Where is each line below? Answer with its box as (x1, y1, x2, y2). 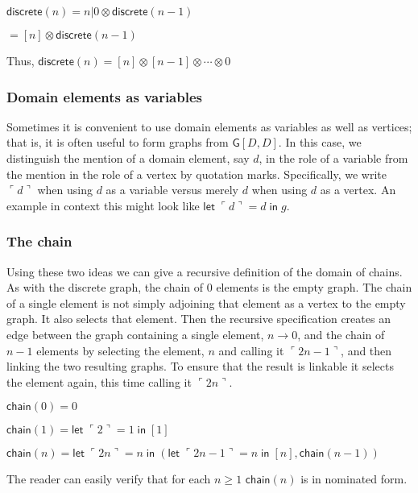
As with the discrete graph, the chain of (6, 279, 204, 296)
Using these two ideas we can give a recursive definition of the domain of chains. (6, 263, 403, 280)
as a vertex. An (320, 181, 396, 198)
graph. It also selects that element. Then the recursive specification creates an (6, 310, 391, 327)
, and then (341, 342, 392, 358)
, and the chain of (297, 325, 385, 342)
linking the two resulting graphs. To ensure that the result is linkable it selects (6, 358, 394, 375)
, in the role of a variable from (259, 150, 408, 166)
